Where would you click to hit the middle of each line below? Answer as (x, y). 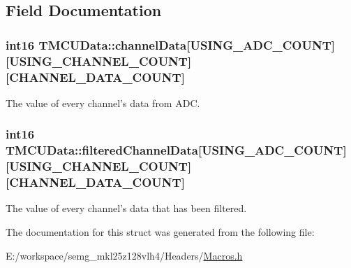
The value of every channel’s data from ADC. (103, 103)
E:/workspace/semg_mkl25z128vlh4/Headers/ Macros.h (124, 255)
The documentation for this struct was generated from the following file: (160, 232)
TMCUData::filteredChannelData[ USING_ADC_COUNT (174, 150)
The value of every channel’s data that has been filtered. (126, 208)
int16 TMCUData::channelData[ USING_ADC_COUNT (169, 44)
